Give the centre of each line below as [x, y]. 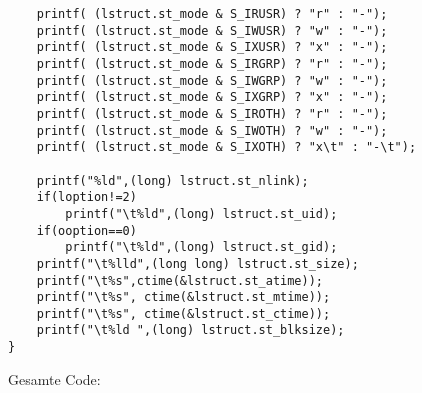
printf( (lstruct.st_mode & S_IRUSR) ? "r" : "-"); [212, 14]
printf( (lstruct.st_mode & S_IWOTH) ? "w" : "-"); [212, 130]
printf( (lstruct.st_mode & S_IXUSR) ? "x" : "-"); [212, 47]
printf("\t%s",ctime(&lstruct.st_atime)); [179, 280]
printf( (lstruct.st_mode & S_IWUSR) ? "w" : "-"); [212, 30]
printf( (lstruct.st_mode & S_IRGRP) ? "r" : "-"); [212, 63]
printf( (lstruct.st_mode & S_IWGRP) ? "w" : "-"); [212, 80]
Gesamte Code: [54, 378]
